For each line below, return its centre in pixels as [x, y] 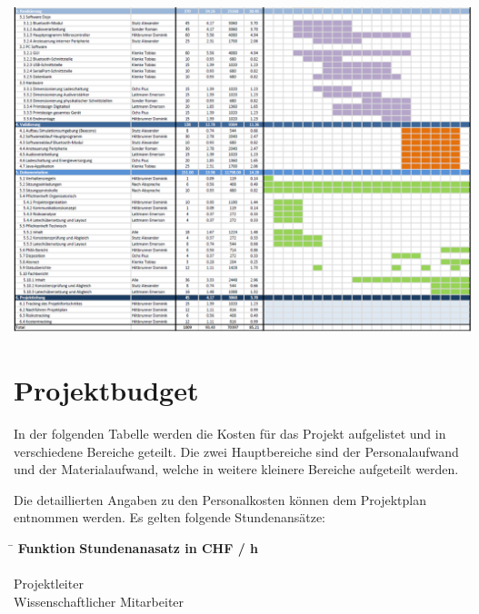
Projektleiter [49, 584]
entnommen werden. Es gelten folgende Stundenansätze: [170, 517]
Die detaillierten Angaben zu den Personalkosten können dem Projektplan [220, 499]
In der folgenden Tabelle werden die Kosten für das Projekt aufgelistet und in [230, 434]
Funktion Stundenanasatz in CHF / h [138, 548]
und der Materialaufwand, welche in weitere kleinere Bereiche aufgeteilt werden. [236, 469]
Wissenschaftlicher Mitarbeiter [99, 601]
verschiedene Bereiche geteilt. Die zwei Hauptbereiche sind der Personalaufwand [236, 451]
